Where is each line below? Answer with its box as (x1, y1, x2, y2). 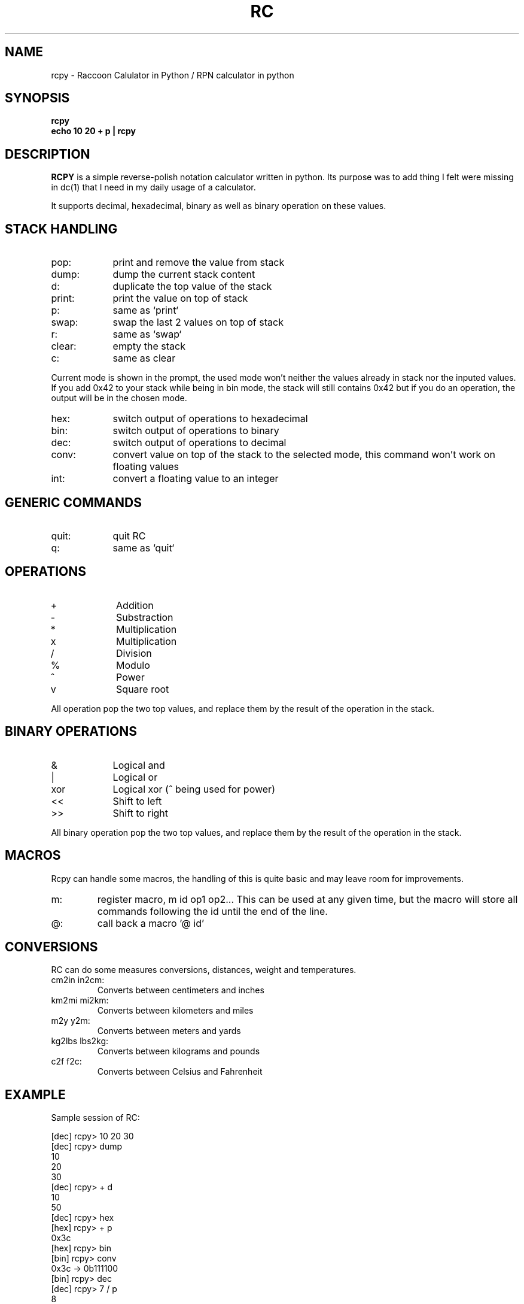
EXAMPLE (5, 1087, 66, 1102)
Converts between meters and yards (97, 1026, 241, 1036)
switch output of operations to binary (112, 424, 279, 437)
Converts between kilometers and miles (97, 1005, 254, 1016)
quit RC (112, 529, 146, 542)
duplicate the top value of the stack (112, 280, 272, 293)
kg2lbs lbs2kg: (51, 1036, 109, 1047)
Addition (116, 599, 154, 611)
